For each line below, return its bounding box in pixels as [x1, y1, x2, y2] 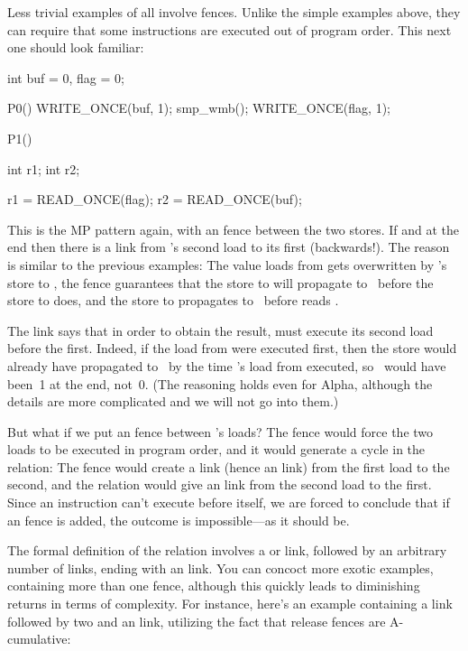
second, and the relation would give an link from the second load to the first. [7, 475, 432, 494]
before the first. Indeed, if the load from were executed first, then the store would [7, 339, 457, 358]
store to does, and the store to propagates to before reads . [7, 291, 339, 310]
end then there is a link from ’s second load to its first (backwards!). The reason [7, 237, 450, 256]
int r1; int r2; [7, 159, 80, 178]
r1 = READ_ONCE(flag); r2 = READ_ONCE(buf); [7, 190, 302, 209]
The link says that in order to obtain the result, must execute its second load [7, 321, 434, 339]
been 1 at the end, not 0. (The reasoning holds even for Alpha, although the [7, 374, 433, 393]
